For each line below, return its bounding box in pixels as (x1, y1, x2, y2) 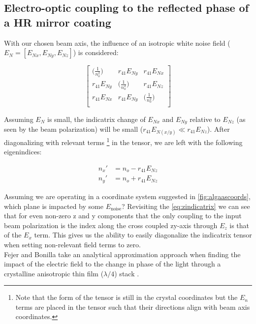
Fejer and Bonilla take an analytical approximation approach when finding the (4, 249, 241, 259)
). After (207, 123, 230, 134)
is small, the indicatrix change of (47, 114, 146, 124)
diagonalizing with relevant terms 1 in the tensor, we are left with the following (4, 136, 243, 147)
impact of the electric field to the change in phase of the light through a (4, 259, 221, 269)
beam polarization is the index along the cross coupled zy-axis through (4, 220, 218, 230)
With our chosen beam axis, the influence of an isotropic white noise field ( (4, 37, 230, 48)
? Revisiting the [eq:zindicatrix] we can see (122, 201, 250, 211)
